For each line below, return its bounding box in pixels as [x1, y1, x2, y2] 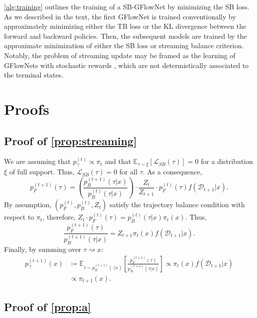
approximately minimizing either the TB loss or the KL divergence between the [4, 21, 247, 31]
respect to [4, 212, 34, 222]
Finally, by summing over [4, 244, 82, 254]
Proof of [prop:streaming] [4, 133, 137, 148]
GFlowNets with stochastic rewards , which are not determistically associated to [4, 60, 249, 70]
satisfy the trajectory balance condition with [109, 199, 245, 210]
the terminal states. [4, 70, 64, 80]
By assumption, [4, 199, 52, 210]
